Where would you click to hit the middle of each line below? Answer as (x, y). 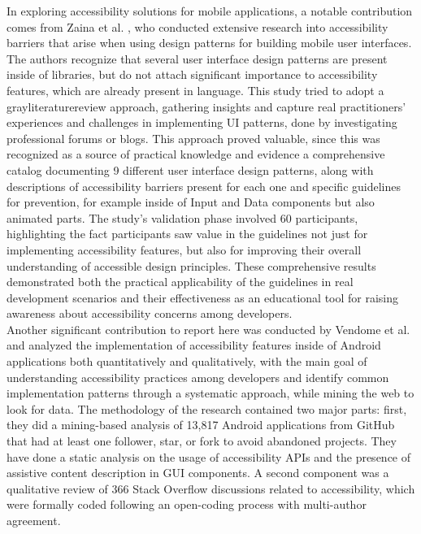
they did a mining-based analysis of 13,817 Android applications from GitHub (201, 425)
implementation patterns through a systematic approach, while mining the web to (210, 393)
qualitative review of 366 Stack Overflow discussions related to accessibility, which (211, 488)
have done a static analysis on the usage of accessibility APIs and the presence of (209, 456)
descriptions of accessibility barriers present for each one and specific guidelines (204, 186)
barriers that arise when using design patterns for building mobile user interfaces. (209, 43)
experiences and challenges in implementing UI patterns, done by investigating (202, 122)
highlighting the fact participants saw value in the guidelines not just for (187, 234)
